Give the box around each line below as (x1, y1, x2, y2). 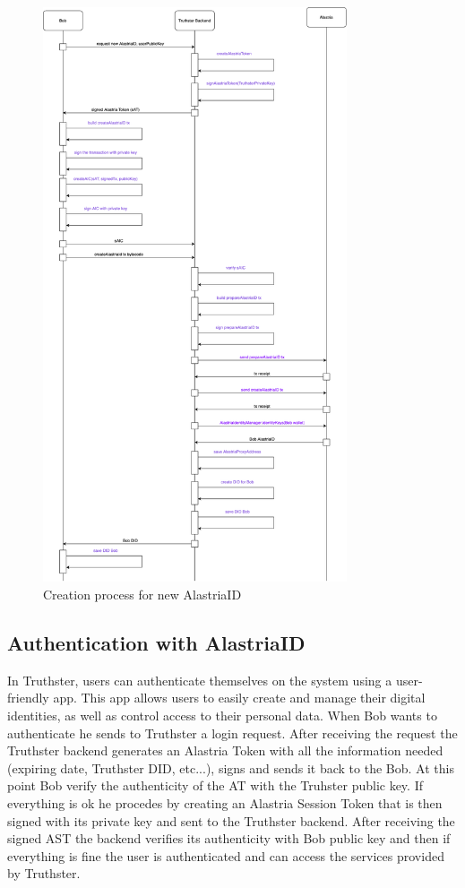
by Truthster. (7, 864, 81, 883)
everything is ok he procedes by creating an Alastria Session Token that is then (7, 793, 443, 812)
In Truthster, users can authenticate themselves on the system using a (7, 670, 392, 689)
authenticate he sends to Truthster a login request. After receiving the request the (7, 723, 458, 742)
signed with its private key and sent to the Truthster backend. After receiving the (7, 811, 455, 830)
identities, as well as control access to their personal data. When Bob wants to (7, 705, 437, 724)
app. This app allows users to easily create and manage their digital (53, 688, 426, 707)
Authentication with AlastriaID (7, 628, 306, 656)
